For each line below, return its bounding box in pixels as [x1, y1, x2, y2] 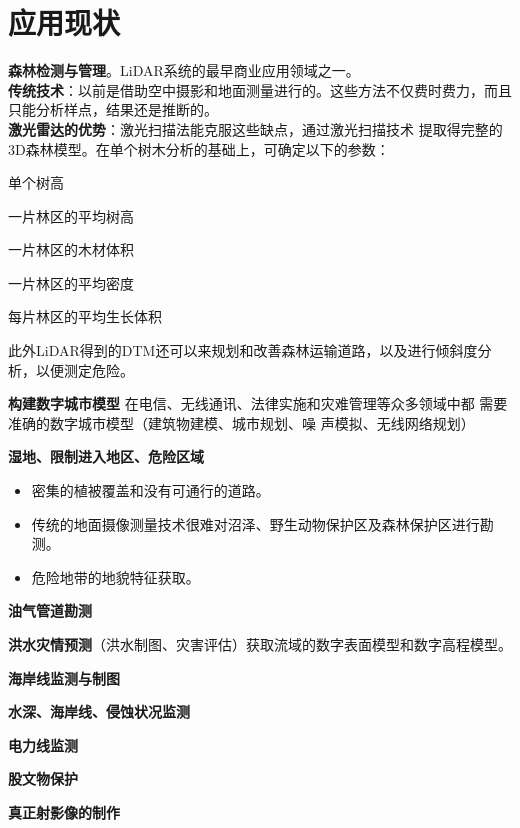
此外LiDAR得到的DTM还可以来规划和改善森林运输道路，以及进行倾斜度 [8, 340, 478, 361]
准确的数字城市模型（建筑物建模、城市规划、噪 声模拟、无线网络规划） [8, 412, 475, 433]
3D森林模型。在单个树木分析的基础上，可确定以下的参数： [8, 138, 390, 159]
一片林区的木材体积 [8, 239, 134, 260]
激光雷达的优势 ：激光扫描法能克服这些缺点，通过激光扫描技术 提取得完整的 [8, 118, 503, 139]
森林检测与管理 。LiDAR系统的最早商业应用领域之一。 [8, 60, 360, 81]
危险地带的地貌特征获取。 [31, 566, 200, 587]
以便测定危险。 [35, 359, 134, 380]
